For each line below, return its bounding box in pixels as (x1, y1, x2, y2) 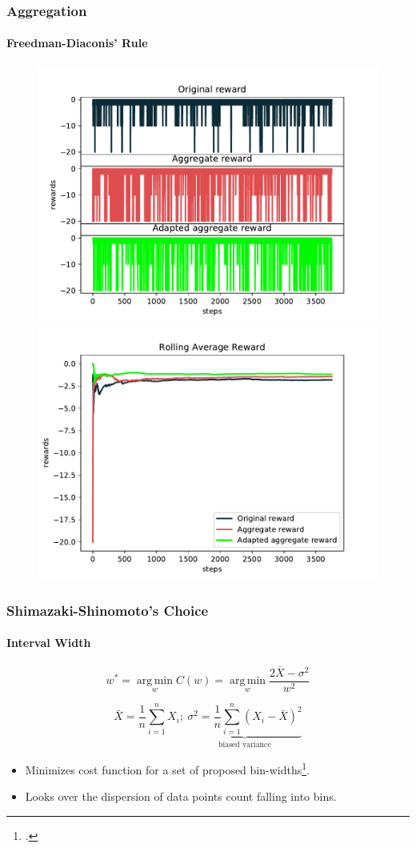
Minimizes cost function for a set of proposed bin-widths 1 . (25, 758, 310, 778)
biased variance (218, 741, 271, 750)
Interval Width (6, 634, 91, 651)
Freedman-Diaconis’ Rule (6, 34, 148, 51)
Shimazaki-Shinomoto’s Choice (6, 600, 209, 620)
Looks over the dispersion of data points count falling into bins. (25, 788, 337, 805)
